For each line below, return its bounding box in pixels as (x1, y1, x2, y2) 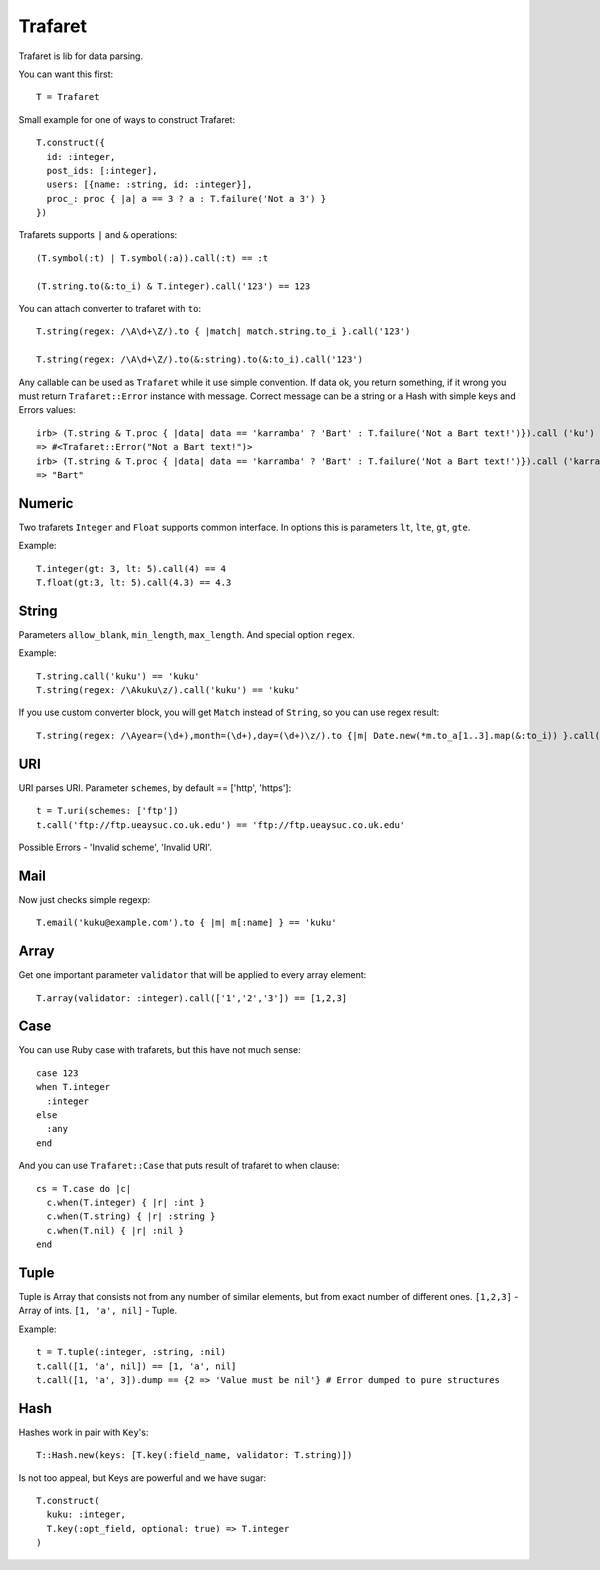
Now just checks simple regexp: (18, 893, 151, 905)
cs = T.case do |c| (36, 1183, 132, 1194)
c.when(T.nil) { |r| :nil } (46, 1225, 185, 1236)
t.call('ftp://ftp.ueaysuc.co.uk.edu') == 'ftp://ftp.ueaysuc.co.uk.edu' (36, 819, 406, 830)
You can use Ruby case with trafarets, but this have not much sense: (18, 1044, 301, 1056)
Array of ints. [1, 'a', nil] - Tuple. (18, 1305, 178, 1317)
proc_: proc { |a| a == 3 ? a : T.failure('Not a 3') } (46, 193, 327, 204)
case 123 (36, 1067, 79, 1079)
